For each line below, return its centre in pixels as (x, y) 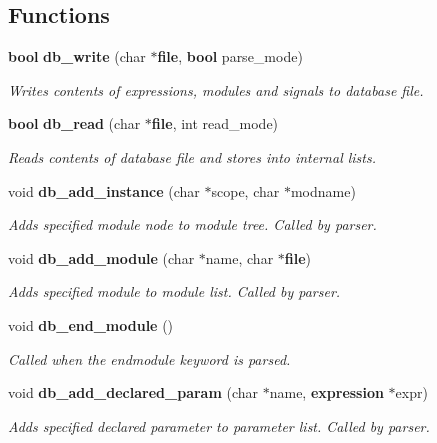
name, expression (326, 392)
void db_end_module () (91, 324)
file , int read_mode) (215, 123)
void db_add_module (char (101, 257)
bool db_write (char (77, 56)
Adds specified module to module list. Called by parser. (174, 291)
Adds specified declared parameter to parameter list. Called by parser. (219, 425)
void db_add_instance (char (104, 190)
